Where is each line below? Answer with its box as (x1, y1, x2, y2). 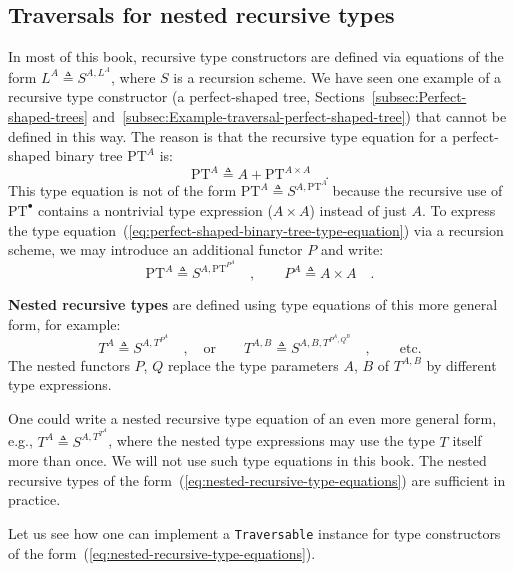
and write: (320, 239, 384, 260)
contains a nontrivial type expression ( (38, 199, 273, 220)
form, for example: (8, 313, 121, 334)
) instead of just (309, 199, 407, 220)
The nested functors (8, 354, 130, 375)
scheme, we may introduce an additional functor (8, 239, 303, 260)
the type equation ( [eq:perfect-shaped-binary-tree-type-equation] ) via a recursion (8, 219, 504, 240)
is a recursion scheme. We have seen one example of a (173, 66, 502, 87)
